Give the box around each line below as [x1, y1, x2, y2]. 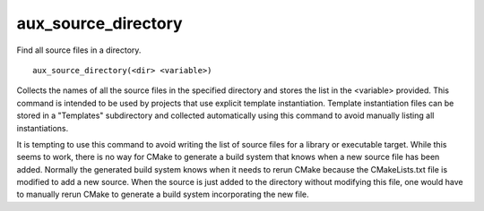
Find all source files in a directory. [16, 45, 142, 55]
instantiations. [16, 122, 69, 133]
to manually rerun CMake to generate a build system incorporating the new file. [16, 189, 309, 200]
